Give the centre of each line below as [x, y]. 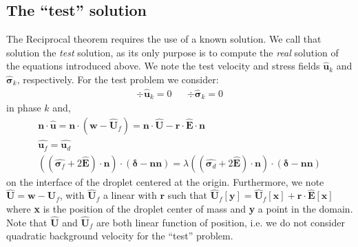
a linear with [130, 195]
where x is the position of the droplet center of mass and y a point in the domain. [180, 209]
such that [187, 195]
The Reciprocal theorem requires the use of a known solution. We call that [164, 39]
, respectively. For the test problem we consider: [118, 79]
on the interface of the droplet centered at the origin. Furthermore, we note [165, 181]
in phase [24, 108]
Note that [27, 222]
